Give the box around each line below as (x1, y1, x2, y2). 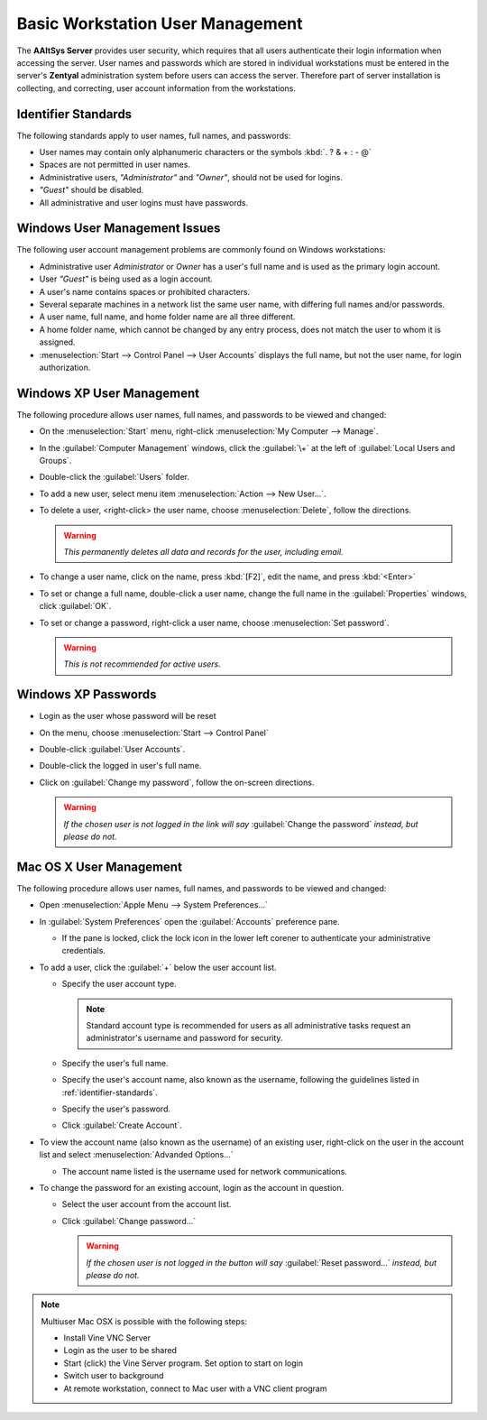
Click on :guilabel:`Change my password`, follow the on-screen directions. (39, 777, 315, 788)
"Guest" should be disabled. (39, 185, 144, 196)
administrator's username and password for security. (86, 1033, 283, 1044)
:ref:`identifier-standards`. (61, 1087, 158, 1098)
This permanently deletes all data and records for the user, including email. (63, 547, 345, 558)
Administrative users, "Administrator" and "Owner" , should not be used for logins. (39, 171, 343, 182)
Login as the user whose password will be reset (39, 711, 216, 722)
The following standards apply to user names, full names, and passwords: (16, 130, 291, 141)
